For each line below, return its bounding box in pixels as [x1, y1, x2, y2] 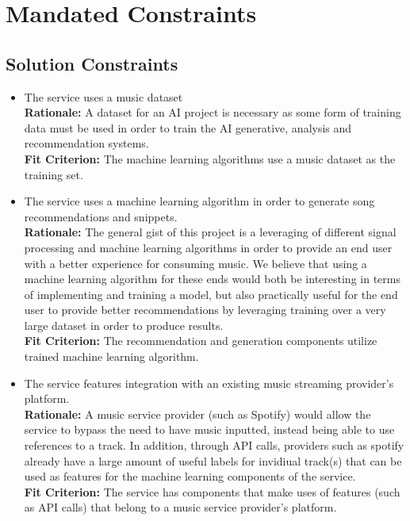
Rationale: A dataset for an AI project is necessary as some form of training [24, 104, 401, 121]
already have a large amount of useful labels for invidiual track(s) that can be [24, 452, 402, 469]
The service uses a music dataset [24, 88, 183, 105]
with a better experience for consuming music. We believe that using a [24, 255, 367, 271]
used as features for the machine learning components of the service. [24, 468, 356, 485]
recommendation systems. [24, 135, 149, 151]
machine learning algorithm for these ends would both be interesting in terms [24, 270, 400, 287]
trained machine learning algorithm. [24, 348, 199, 365]
